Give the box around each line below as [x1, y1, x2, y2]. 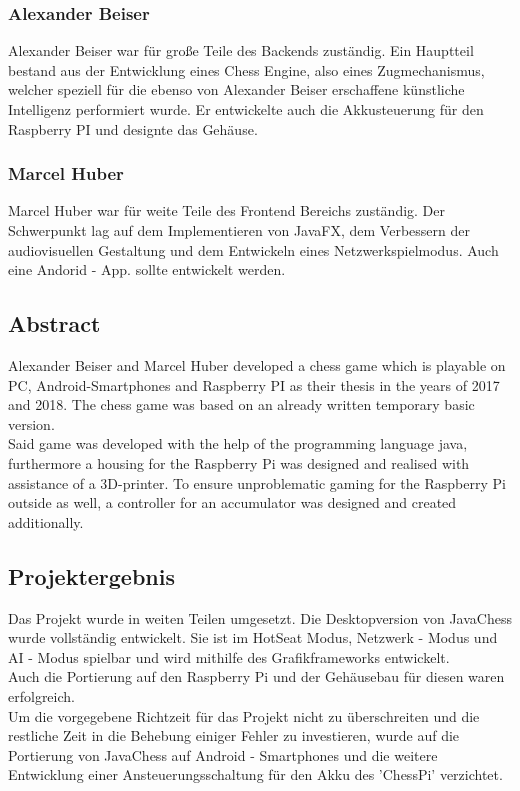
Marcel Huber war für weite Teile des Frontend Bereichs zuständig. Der [8, 200, 446, 221]
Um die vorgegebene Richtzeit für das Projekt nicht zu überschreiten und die [8, 705, 480, 726]
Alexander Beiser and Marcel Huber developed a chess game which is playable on [8, 354, 506, 375]
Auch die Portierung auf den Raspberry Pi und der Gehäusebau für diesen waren [8, 666, 505, 687]
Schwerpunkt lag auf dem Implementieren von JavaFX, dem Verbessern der [8, 220, 470, 240]
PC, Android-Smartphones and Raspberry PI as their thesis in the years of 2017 [8, 374, 500, 395]
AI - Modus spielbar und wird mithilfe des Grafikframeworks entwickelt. [8, 646, 450, 667]
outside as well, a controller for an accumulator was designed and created [8, 492, 457, 513]
